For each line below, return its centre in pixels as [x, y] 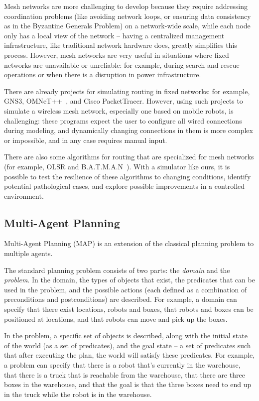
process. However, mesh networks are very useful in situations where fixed [117, 55]
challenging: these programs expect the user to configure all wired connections [123, 120]
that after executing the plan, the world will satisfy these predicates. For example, [129, 355]
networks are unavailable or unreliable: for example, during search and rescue [122, 65]
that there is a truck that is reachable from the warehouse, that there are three [125, 374]
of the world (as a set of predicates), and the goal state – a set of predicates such [128, 345]
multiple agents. [28, 253]
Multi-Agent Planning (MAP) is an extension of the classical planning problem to [129, 243]
